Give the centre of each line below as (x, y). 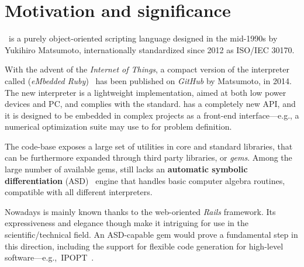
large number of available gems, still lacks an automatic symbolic (126, 169)
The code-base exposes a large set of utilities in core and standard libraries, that (149, 146)
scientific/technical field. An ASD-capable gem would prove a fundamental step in (151, 235)
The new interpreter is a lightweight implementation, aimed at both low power (146, 92)
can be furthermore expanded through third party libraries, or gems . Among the (148, 157)
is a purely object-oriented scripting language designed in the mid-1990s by (143, 38)
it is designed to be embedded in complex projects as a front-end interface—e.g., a (152, 115)
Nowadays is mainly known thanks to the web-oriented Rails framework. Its (140, 211)
